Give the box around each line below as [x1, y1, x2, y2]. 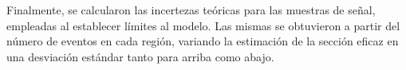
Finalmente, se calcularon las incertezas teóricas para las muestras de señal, [6, 2, 376, 17]
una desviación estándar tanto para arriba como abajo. [6, 48, 274, 64]
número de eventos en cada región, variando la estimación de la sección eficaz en [6, 33, 399, 49]
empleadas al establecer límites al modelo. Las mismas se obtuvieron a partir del [6, 17, 400, 33]
